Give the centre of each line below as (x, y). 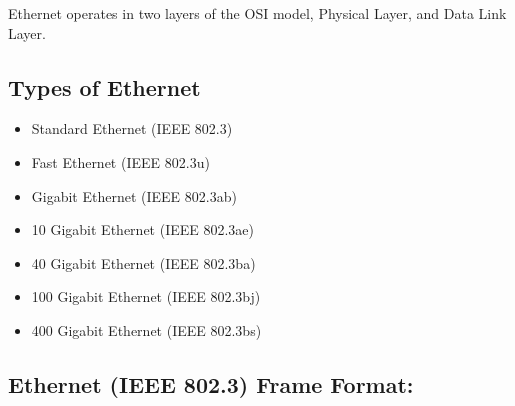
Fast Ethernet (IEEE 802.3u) (120, 161)
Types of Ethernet (104, 86)
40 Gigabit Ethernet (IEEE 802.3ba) (143, 262)
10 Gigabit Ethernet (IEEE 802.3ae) (143, 229)
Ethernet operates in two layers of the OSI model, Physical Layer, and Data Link (257, 13)
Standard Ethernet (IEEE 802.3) (132, 128)
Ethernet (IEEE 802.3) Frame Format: (211, 383)
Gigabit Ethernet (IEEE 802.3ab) (134, 195)
